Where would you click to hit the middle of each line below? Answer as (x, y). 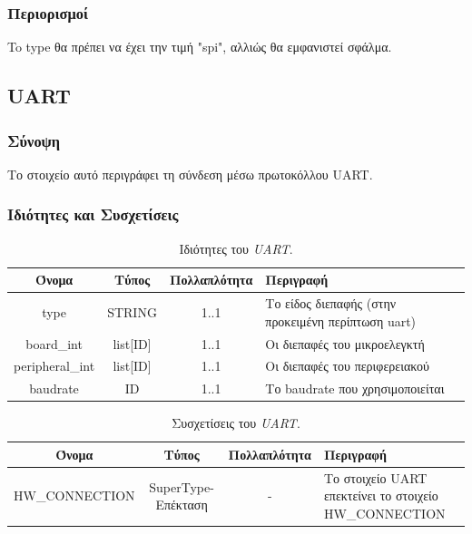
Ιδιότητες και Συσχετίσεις (93, 214)
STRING (132, 311)
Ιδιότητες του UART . (236, 248)
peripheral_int (54, 366)
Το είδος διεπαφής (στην (331, 303)
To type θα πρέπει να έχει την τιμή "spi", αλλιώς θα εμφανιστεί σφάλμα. (200, 47)
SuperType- (182, 486)
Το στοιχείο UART (375, 477)
